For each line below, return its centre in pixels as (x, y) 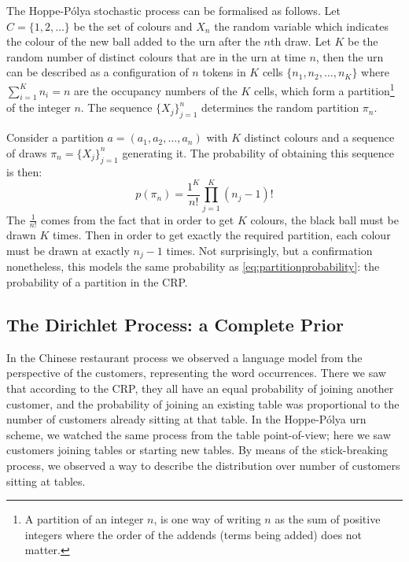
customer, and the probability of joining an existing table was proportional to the (203, 403)
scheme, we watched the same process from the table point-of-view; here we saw (199, 434)
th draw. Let (300, 41)
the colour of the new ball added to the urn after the (133, 41)
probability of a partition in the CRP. (97, 281)
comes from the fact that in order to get (138, 219)
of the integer (39, 107)
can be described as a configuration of (98, 72)
